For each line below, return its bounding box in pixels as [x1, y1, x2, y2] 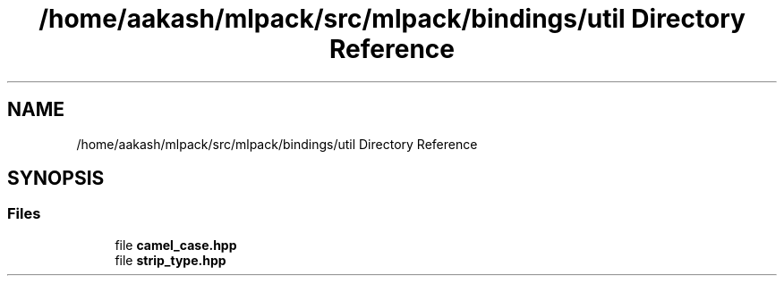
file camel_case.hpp [115, 237, 237, 253]
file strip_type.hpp [115, 252, 226, 268]
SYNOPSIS [7, 167, 105, 190]
